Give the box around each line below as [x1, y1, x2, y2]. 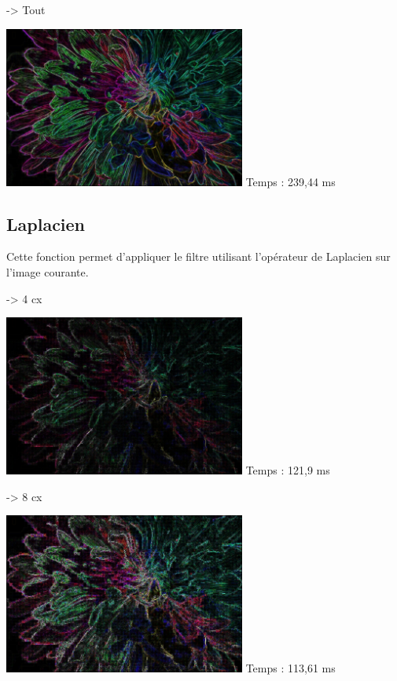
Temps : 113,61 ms [245, 660, 336, 676]
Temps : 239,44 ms [245, 173, 336, 189]
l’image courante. [6, 263, 89, 280]
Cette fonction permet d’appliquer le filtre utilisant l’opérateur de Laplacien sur [6, 248, 391, 265]
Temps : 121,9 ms [245, 462, 330, 478]
